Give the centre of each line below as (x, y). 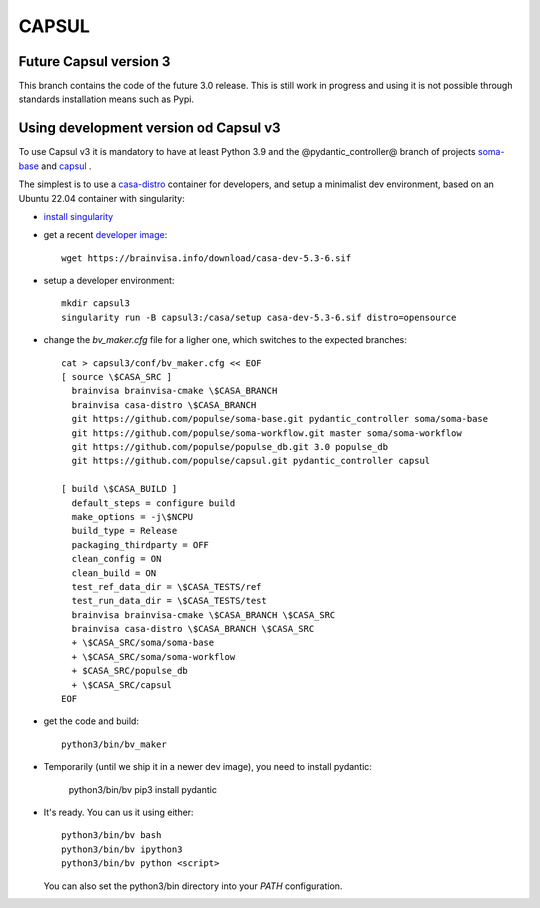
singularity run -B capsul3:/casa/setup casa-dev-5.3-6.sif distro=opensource (259, 317)
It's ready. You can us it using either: (118, 812)
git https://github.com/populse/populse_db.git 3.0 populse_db (230, 446)
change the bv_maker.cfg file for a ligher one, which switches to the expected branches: (225, 340)
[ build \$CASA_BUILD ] (119, 489)
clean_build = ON (114, 573)
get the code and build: (91, 721)
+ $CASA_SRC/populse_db (130, 671)
